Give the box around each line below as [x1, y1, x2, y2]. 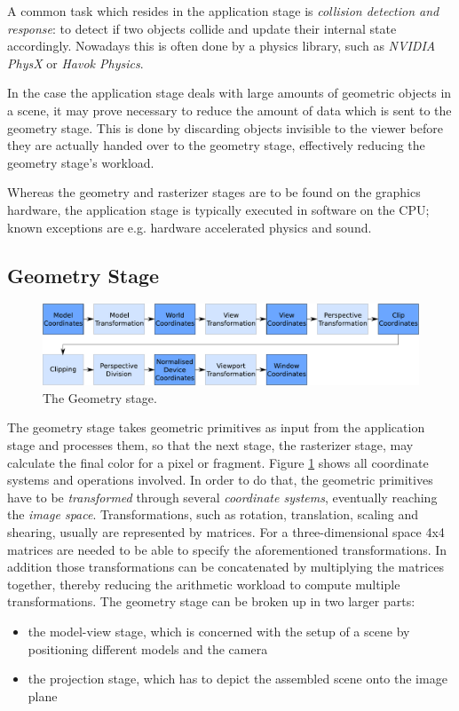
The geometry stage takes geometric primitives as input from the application [7, 418, 425, 437]
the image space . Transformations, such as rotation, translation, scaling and [7, 505, 419, 524]
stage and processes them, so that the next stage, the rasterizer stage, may [7, 436, 414, 454]
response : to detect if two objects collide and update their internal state [7, 19, 397, 37]
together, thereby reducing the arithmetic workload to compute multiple [7, 574, 400, 593]
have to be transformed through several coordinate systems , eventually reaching [7, 487, 438, 506]
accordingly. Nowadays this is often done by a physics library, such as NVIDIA [7, 36, 436, 55]
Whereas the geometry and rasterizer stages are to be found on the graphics [7, 183, 421, 201]
